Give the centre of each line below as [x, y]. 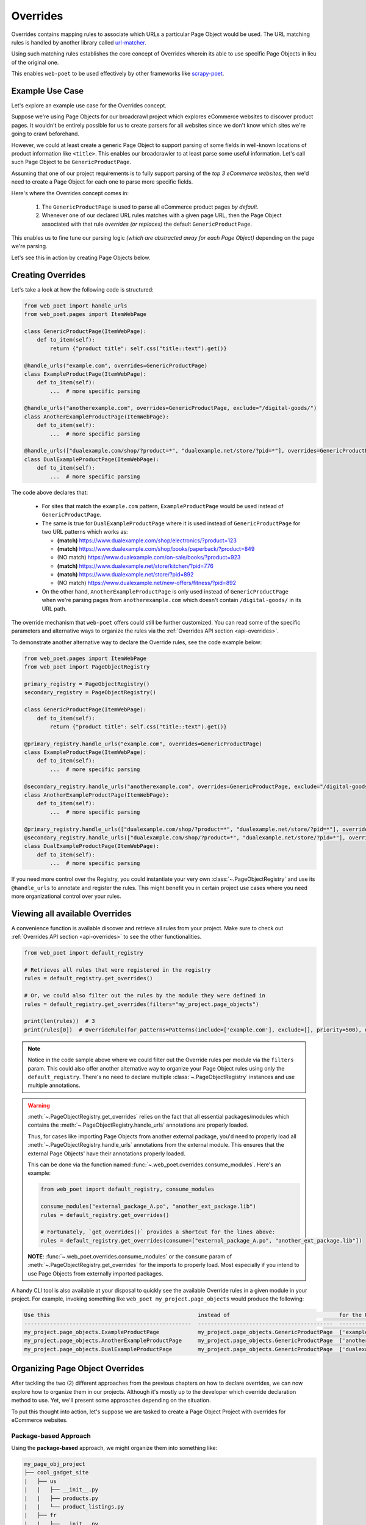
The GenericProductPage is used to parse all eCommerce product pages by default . [150, 207]
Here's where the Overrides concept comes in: [70, 193]
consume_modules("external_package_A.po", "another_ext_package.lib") [148, 1207]
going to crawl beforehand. [45, 134]
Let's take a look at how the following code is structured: [82, 289]
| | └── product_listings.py [74, 1506]
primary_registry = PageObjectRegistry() [87, 684]
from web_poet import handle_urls [76, 306]
